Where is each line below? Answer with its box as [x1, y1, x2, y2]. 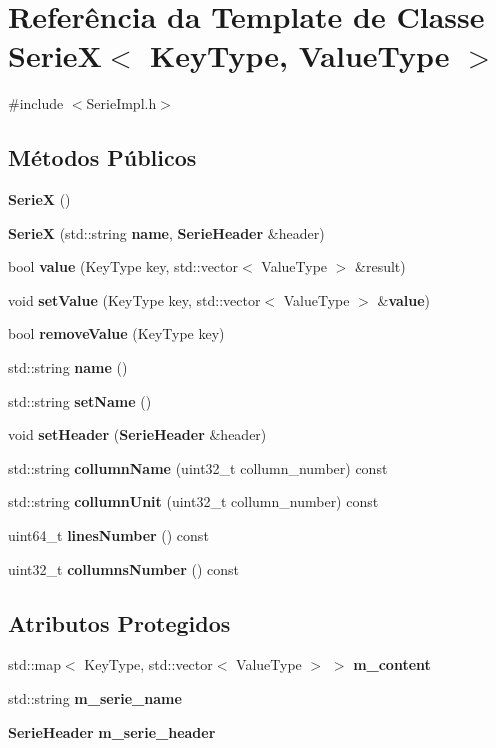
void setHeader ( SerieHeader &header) [8, 424, 267, 445]
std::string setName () [8, 390, 152, 411]
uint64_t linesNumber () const [8, 525, 209, 546]
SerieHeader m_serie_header [8, 721, 216, 742]
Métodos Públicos [8, 142, 197, 173]
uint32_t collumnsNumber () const [8, 558, 240, 579]
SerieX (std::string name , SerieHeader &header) [8, 222, 325, 243]
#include [8, 93, 64, 114]
